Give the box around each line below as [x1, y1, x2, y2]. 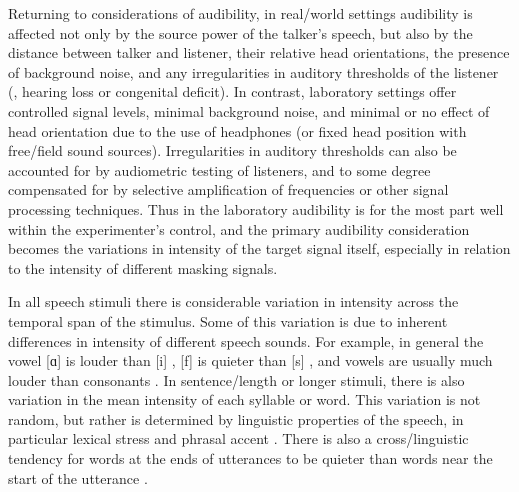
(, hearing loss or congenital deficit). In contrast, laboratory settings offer [8, 81, 457, 102]
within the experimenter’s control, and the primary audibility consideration [8, 218, 470, 239]
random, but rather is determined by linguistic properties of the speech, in [8, 408, 464, 429]
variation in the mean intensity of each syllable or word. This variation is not [8, 389, 481, 410]
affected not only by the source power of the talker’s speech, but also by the [8, 22, 473, 43]
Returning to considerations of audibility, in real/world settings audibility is [8, 3, 473, 23]
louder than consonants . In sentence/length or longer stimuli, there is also [8, 369, 465, 390]
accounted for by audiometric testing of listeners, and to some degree [8, 159, 431, 180]
